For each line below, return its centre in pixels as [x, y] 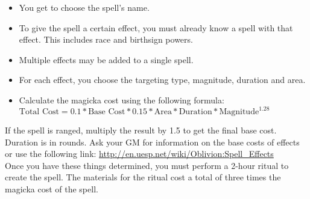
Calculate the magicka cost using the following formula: [122, 99]
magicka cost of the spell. [52, 189]
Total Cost [39, 112]
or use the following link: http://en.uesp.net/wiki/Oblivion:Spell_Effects [139, 154]
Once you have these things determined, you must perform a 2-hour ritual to [147, 165]
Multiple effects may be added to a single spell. [106, 59]
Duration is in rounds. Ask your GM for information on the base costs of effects [152, 142]
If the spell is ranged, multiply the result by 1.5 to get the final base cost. [141, 130]
